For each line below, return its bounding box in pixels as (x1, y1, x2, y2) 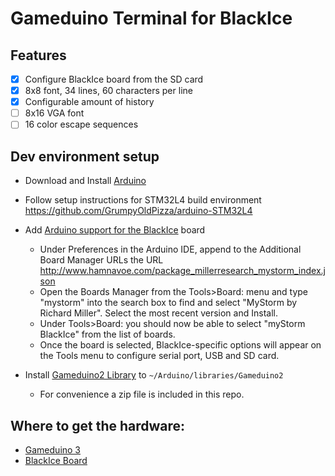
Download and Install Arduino (24, 175, 147, 187)
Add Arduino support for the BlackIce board (24, 224, 206, 236)
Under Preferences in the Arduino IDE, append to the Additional (39, 243, 302, 256)
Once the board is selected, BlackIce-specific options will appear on (39, 339, 322, 351)
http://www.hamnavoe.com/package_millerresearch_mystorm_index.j (39, 265, 326, 277)
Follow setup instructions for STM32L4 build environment (24, 194, 262, 206)
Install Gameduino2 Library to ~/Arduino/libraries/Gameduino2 (24, 369, 284, 381)
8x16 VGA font (24, 107, 85, 119)
